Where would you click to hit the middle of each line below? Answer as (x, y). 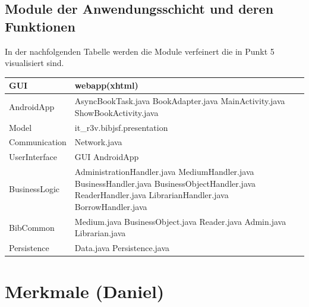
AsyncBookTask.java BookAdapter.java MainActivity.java (180, 101)
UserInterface (33, 157)
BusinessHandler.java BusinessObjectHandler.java (165, 183)
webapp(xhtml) (106, 85)
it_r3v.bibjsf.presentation (121, 127)
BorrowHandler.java (111, 206)
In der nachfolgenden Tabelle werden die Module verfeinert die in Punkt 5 (140, 51)
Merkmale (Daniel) (85, 291)
